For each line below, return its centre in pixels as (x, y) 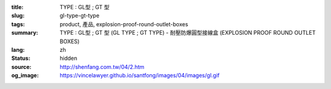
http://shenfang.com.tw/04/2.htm (102, 66)
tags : (18, 24)
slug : (18, 16)
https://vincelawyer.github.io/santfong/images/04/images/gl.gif (140, 76)
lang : (18, 49)
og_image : (25, 76)
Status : (21, 59)
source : (21, 66)
